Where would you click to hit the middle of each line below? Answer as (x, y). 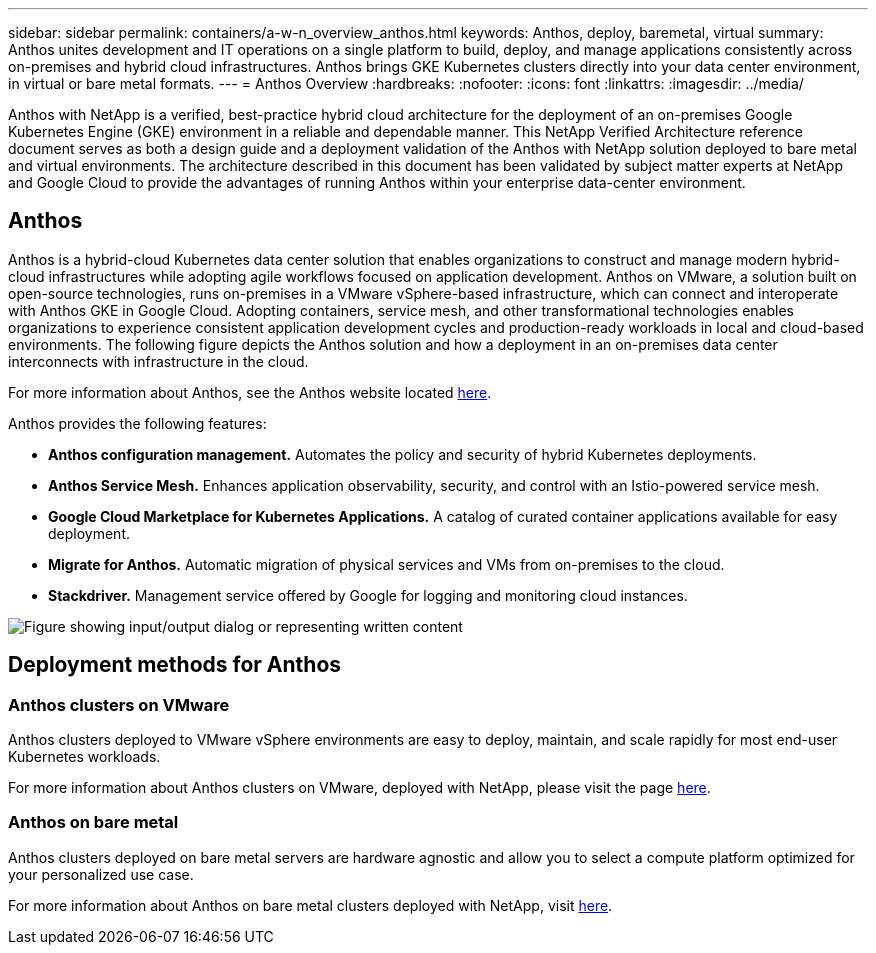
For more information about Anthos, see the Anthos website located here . (250, 392)
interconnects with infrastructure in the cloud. (158, 361)
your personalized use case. (101, 874)
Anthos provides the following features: (137, 423)
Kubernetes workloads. (84, 757)
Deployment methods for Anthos (175, 665)
